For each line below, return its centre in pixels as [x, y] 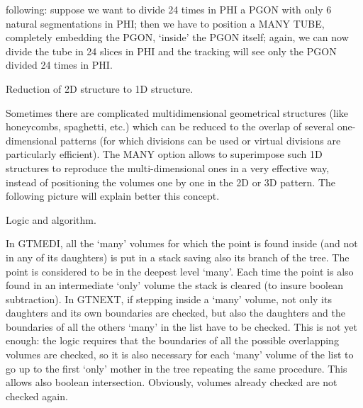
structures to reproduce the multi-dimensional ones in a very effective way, [168, 168]
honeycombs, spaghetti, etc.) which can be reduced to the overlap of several [170, 126]
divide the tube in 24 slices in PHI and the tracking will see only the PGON [171, 51]
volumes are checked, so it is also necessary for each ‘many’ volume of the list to [180, 355]
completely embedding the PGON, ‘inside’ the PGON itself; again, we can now [177, 37]
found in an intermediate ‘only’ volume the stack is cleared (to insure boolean [174, 285]
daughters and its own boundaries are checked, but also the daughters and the [175, 313]
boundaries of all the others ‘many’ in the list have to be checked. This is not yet [181, 326]
